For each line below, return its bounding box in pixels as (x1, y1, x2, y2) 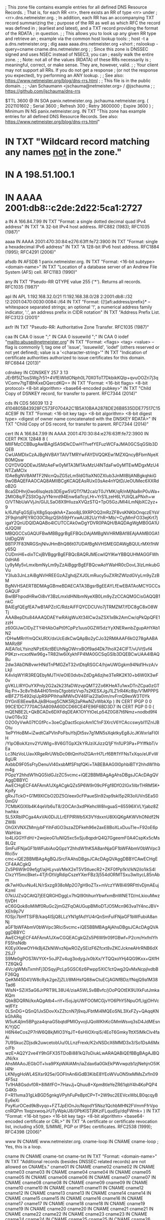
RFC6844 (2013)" (5, 360, 41, 366)
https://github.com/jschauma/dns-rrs (5, 88, 81, 94)
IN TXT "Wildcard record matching (5, 136, 150, 147)
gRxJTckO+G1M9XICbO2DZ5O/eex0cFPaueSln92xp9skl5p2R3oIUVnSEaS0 (5, 793, 159, 799)
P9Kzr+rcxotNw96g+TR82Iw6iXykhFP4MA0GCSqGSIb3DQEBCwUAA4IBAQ (5, 651, 160, 657)
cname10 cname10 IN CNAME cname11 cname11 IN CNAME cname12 (5, 1185, 144, 1191)
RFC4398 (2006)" (5, 1129, 42, 1135)
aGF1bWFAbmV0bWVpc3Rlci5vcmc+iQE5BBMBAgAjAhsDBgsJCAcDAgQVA (5, 924, 159, 930)
